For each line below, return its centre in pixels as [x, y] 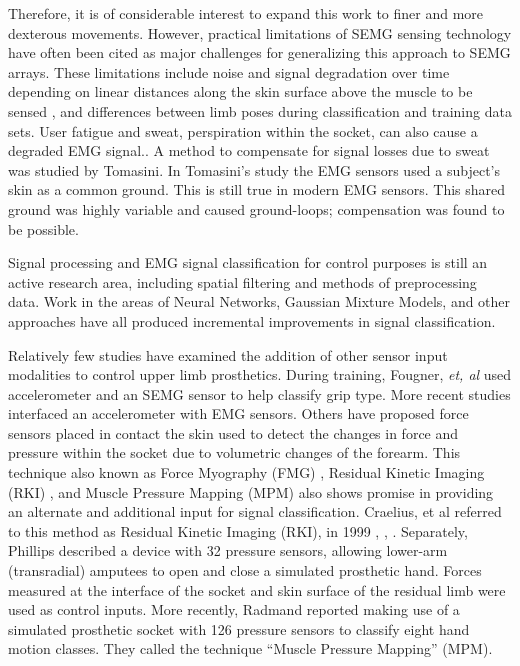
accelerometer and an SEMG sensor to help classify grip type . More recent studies [259, 393]
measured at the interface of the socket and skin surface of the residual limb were [257, 589]
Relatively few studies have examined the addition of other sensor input [228, 354]
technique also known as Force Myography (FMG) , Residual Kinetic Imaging [246, 472]
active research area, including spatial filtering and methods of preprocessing [242, 281]
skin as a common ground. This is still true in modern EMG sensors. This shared [257, 189]
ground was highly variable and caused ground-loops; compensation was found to [256, 208]
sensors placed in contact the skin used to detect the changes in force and [233, 432]
